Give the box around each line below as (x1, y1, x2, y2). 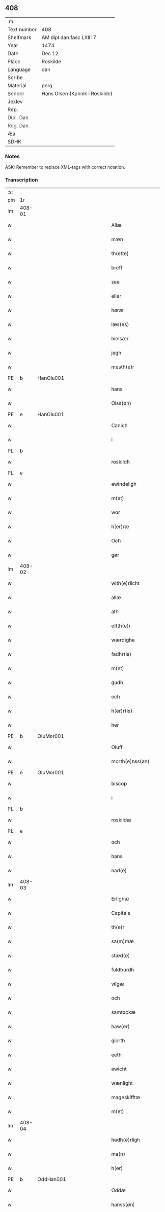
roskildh (111, 459, 130, 465)
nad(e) (111, 867, 127, 874)
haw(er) (111, 1023, 130, 1030)
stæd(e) (111, 952, 130, 959)
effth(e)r (111, 622, 131, 629)
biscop (111, 780, 127, 787)
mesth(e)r (111, 363, 135, 370)
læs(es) (111, 321, 129, 328)
